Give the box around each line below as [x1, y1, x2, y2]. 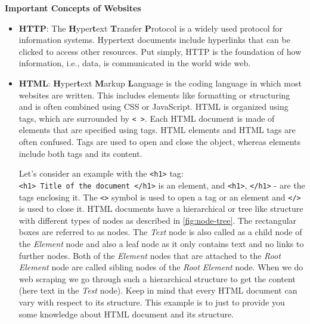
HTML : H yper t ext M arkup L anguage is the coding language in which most [18, 76, 302, 89]
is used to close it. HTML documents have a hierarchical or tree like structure [18, 202, 303, 215]
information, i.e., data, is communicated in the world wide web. [18, 57, 251, 69]
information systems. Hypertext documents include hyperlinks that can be [18, 33, 290, 46]
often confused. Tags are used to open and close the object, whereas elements [18, 135, 301, 147]
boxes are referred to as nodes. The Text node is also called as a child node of [18, 226, 302, 238]
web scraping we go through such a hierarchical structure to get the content [18, 272, 296, 285]
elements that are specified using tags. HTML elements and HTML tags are [18, 124, 296, 136]
